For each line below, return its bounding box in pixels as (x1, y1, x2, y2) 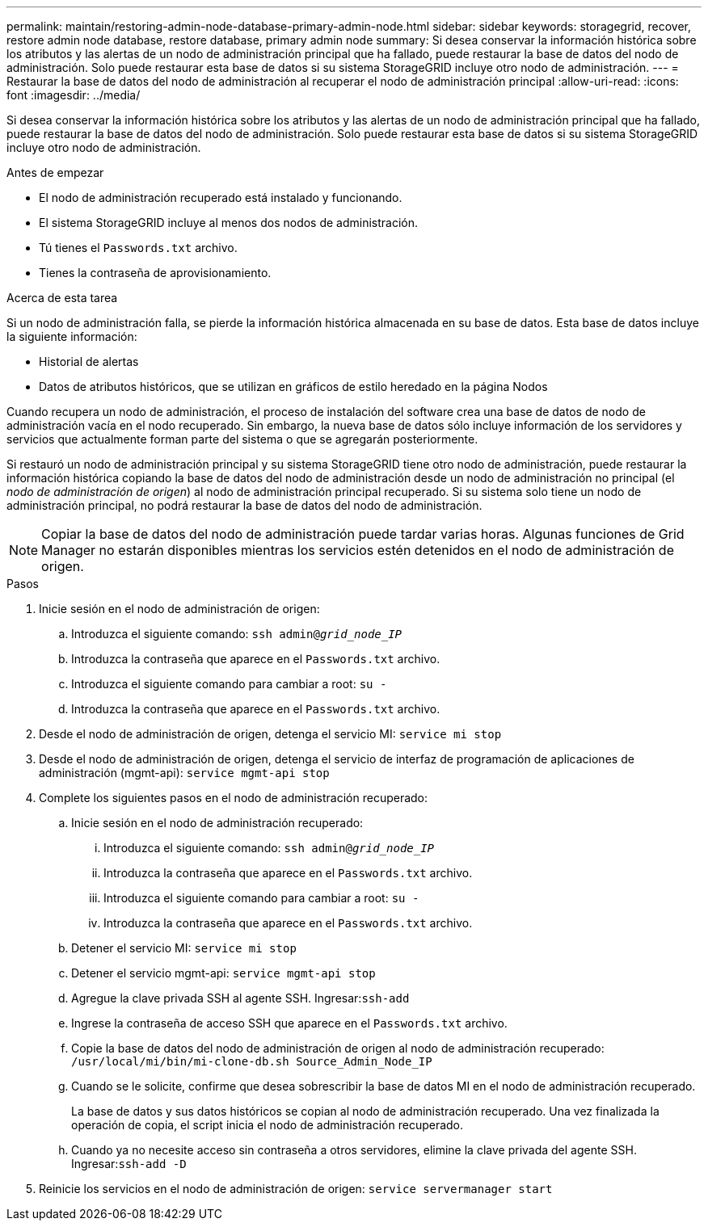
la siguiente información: (6, 330, 137, 343)
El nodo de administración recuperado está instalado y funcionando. (39, 191, 402, 204)
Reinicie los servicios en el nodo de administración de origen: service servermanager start (39, 1182, 553, 1195)
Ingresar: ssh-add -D (71, 1157, 187, 1170)
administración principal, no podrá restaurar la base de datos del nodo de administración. (6, 498, 483, 512)
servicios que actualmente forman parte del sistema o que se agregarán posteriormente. (6, 432, 478, 446)
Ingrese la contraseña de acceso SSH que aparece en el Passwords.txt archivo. (71, 1016, 508, 1030)
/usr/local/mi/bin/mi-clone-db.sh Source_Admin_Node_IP (71, 1055, 432, 1068)
